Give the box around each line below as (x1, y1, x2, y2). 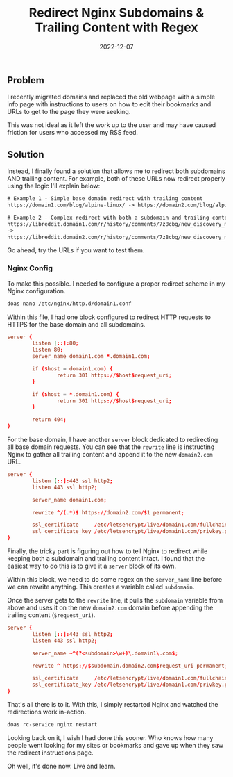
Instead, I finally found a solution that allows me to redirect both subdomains (7, 167, 225, 175)
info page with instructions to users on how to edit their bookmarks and (7, 100, 212, 108)
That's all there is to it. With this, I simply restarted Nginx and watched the (7, 701, 218, 709)
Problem (7, 74, 45, 86)
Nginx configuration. (7, 286, 66, 295)
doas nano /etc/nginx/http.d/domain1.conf (7, 300, 132, 307)
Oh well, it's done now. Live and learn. (7, 762, 116, 770)
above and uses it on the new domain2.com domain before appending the (7, 603, 214, 612)
